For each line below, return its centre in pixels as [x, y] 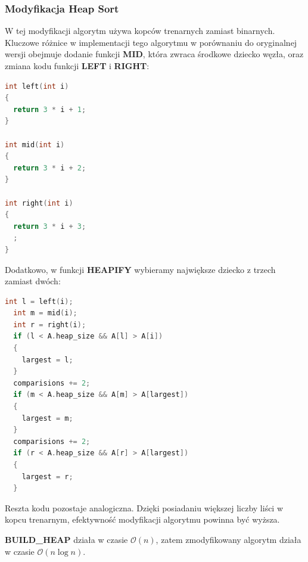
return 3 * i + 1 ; [50, 109]
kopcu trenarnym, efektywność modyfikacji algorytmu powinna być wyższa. [142, 519]
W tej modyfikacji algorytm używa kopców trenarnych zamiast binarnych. [140, 31]
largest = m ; [47, 418]
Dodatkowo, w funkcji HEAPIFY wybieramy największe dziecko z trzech [140, 269]
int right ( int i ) [39, 203]
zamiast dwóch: [33, 281]
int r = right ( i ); [50, 325]
